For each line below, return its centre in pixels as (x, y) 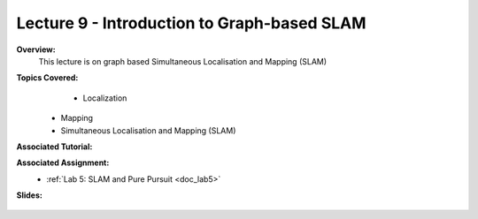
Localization (105, 98)
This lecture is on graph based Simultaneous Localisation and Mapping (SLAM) (183, 61)
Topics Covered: (47, 78)
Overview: (36, 49)
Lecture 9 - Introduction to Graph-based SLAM (191, 23)
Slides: (30, 195)
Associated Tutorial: (54, 147)
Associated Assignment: (63, 162)
